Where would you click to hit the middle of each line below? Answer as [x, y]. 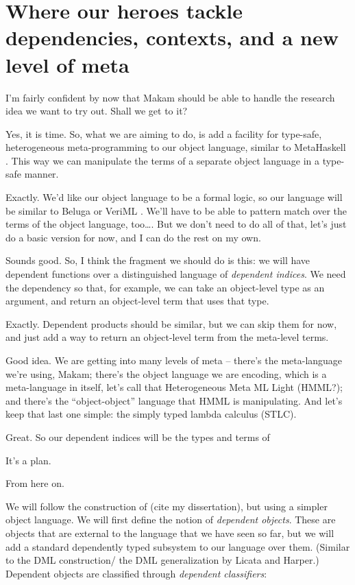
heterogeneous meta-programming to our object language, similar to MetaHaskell [176, 147]
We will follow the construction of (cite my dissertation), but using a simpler [167, 506]
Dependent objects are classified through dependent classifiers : [136, 573]
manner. [41, 174]
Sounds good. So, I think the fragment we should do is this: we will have [158, 260]
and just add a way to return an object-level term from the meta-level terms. [167, 337]
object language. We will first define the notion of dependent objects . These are [171, 520]
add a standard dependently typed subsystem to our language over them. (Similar [178, 546]
